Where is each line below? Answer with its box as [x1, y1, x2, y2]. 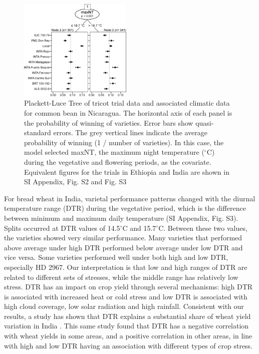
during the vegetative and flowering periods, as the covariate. [24, 156, 211, 167]
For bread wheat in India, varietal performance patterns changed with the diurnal [4, 193, 255, 203]
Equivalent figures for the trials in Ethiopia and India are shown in [24, 166, 229, 177]
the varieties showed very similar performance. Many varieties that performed [4, 232, 242, 243]
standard [24, 127, 51, 138]
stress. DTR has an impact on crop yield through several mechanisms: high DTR [4, 281, 253, 292]
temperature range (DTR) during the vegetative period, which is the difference [4, 203, 246, 213]
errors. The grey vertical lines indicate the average [53, 127, 208, 138]
